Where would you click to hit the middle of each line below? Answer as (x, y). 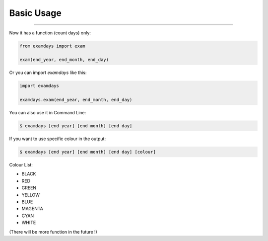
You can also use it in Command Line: (48, 113)
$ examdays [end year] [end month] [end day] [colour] (88, 152)
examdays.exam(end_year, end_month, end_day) (76, 100)
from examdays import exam (52, 46)
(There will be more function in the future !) (53, 232)
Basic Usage (35, 13)
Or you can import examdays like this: (48, 73)
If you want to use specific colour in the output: (58, 139)
